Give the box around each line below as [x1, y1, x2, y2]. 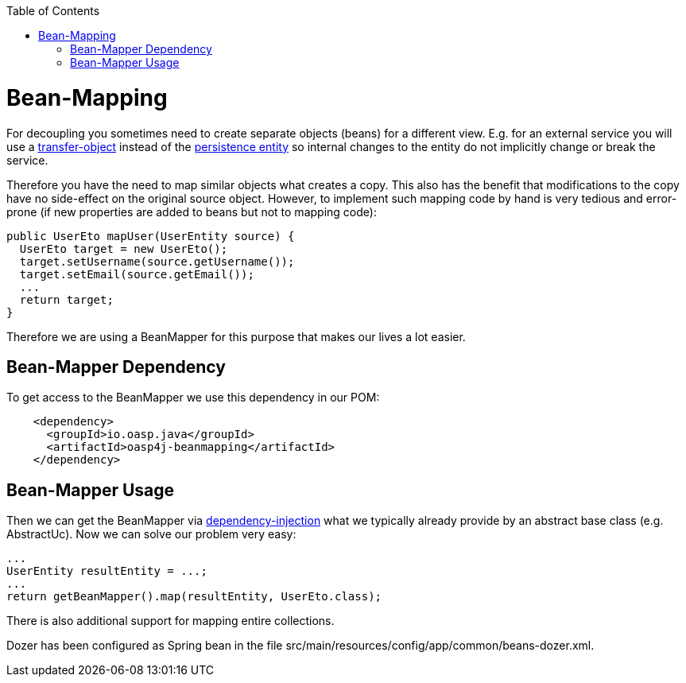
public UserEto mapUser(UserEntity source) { [6, 229, 295, 243]
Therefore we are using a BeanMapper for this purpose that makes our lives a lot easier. [6, 329, 466, 343]
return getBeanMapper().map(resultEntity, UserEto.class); [6, 590, 382, 603]
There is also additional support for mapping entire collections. [6, 614, 335, 628]
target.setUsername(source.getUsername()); [19, 254, 295, 268]
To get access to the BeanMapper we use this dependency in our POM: [6, 390, 380, 405]
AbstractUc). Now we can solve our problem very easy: [6, 527, 296, 541]
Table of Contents [6, 4, 100, 17]
